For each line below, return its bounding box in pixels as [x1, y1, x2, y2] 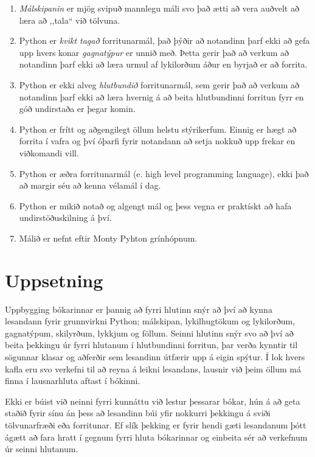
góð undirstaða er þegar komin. [19, 102, 136, 115]
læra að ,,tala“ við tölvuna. [19, 13, 120, 26]
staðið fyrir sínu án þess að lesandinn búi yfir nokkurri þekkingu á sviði [5, 406, 271, 419]
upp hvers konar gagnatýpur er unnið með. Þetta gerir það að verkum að [19, 46, 289, 58]
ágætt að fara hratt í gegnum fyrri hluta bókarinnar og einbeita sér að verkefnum [5, 430, 308, 443]
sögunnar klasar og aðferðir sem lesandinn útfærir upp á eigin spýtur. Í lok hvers [5, 351, 305, 363]
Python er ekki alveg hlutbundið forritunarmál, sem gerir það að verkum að [19, 78, 299, 91]
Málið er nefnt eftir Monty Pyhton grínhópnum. [19, 231, 198, 244]
